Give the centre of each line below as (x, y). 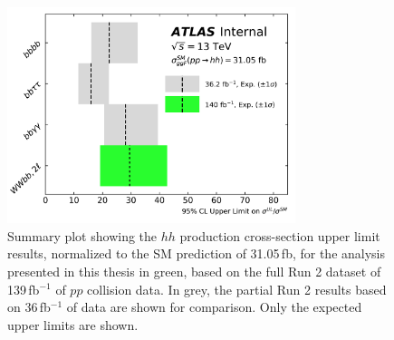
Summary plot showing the (82, 235)
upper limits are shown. (73, 324)
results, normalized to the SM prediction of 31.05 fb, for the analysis (196, 253)
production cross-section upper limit (280, 235)
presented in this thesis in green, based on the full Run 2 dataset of (194, 271)
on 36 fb (29, 307)
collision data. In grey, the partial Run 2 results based (237, 289)
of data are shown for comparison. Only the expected (214, 307)
